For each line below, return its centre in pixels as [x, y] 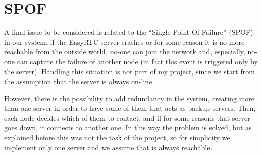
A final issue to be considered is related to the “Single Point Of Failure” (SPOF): [130, 32]
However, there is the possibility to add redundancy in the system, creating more [129, 98]
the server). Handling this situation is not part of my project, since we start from [129, 71]
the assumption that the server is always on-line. [79, 81]
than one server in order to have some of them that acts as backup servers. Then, [130, 108]
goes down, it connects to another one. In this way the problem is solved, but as [128, 128]
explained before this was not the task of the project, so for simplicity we [117, 138]
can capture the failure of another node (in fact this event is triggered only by [137, 61]
